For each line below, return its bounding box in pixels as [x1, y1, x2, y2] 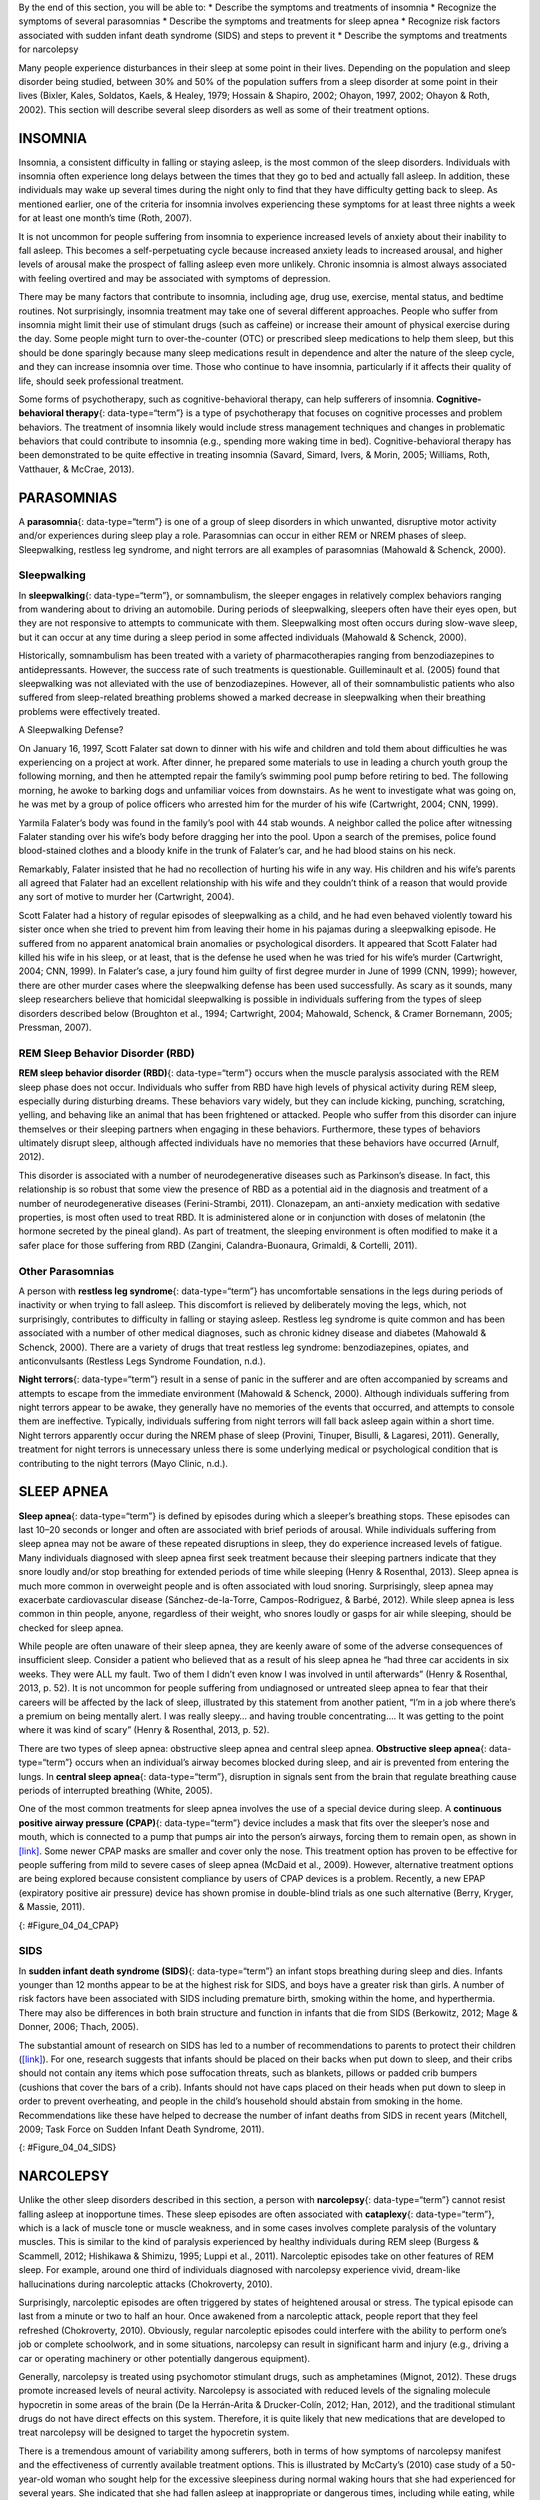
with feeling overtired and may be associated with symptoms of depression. [18, 272, 331, 284]
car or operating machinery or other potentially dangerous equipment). [18, 2352, 310, 2364]
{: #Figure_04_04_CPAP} [18, 1919, 120, 1931]
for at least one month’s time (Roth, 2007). [18, 212, 192, 224]
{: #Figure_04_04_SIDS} [18, 2141, 117, 2154]
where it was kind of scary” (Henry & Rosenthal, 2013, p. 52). [18, 1724, 270, 1736]
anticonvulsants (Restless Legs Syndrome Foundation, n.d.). [18, 1355, 266, 1367]
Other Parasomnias [18, 1264, 115, 1278]
